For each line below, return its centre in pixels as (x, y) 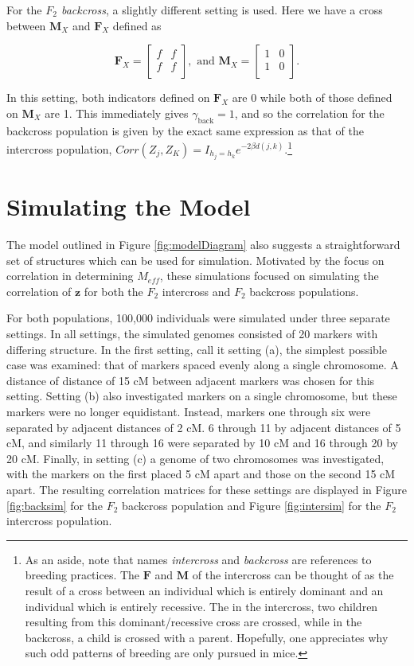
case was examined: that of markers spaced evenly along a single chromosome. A (203, 365)
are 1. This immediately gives (117, 113)
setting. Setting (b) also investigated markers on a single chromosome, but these (202, 396)
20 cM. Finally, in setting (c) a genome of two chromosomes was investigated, (195, 458)
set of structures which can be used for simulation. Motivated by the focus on (195, 260)
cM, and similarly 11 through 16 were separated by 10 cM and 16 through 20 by (202, 443)
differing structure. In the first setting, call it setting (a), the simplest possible (197, 349)
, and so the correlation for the (309, 113)
